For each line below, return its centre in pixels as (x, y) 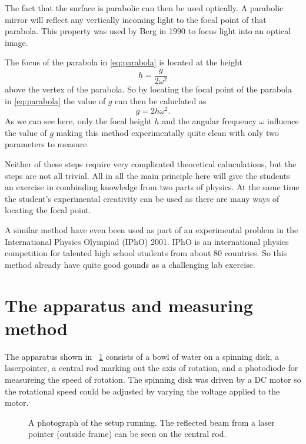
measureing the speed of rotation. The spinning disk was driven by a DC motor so (153, 379)
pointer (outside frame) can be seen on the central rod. (127, 434)
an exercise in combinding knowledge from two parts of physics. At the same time (152, 187)
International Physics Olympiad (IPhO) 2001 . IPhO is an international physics (147, 241)
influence (283, 121)
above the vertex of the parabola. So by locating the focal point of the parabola (148, 89)
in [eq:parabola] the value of (55, 100)
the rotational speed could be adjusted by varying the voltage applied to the (142, 391)
